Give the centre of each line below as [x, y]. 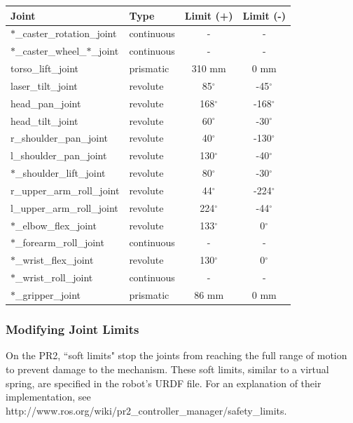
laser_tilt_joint [44, 85]
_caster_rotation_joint [66, 33]
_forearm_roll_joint [60, 242]
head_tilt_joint [44, 120]
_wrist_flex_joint [55, 260]
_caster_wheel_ [51, 51]
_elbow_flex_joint [56, 225]
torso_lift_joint [44, 68]
